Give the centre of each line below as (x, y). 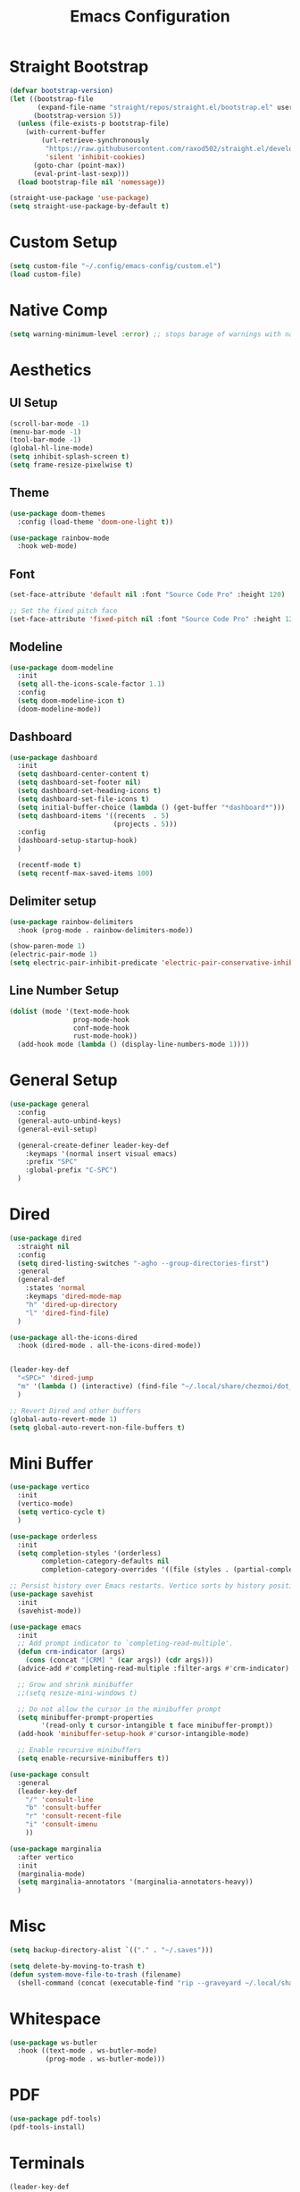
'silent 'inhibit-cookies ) (95, 157)
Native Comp (59, 311)
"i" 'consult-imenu (62, 1825)
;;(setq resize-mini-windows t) (78, 1693)
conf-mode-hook (101, 1028)
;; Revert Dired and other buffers (75, 1411)
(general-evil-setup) (58, 1129)
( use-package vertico (50, 1487)
